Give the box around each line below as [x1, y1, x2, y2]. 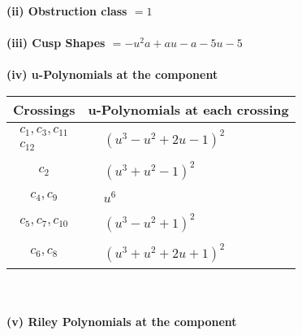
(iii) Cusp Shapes [6, 34, 106, 51]
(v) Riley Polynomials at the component [6, 313, 237, 330]
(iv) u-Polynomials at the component [6, 66, 218, 83]
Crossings [13, 99, 75, 119]
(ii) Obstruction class [6, 2, 127, 19]
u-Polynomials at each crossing [88, 99, 289, 119]
